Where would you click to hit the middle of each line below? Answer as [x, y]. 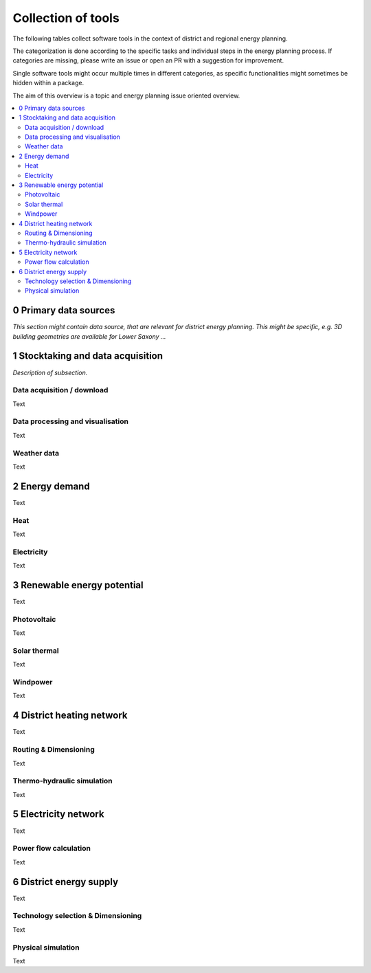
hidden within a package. [48, 83]
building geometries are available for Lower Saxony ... [89, 336]
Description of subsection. [50, 372]
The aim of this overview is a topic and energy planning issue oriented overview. [126, 96]
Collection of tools [66, 18]
